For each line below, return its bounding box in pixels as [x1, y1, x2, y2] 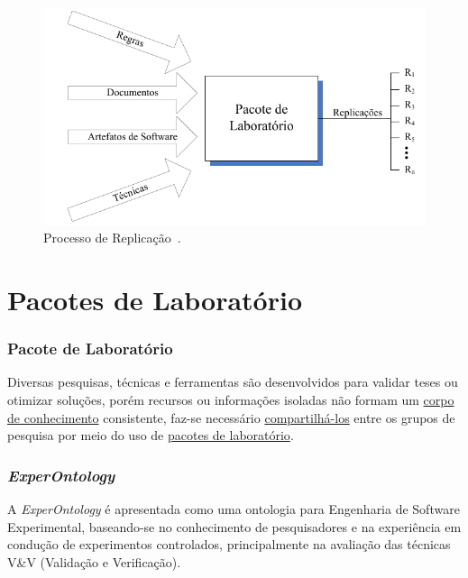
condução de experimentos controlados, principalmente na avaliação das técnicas [7, 535, 451, 554]
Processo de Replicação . [43, 228, 181, 247]
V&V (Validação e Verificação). [7, 552, 181, 571]
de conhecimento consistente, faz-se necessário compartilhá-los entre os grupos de [7, 408, 455, 427]
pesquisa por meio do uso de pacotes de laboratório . [7, 426, 294, 445]
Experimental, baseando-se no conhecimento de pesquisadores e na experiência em [7, 517, 462, 536]
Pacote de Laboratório [7, 337, 173, 360]
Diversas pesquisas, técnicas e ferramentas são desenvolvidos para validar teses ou [7, 372, 458, 391]
